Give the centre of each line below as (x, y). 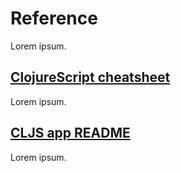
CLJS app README (70, 133)
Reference (54, 18)
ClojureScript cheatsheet (90, 77)
